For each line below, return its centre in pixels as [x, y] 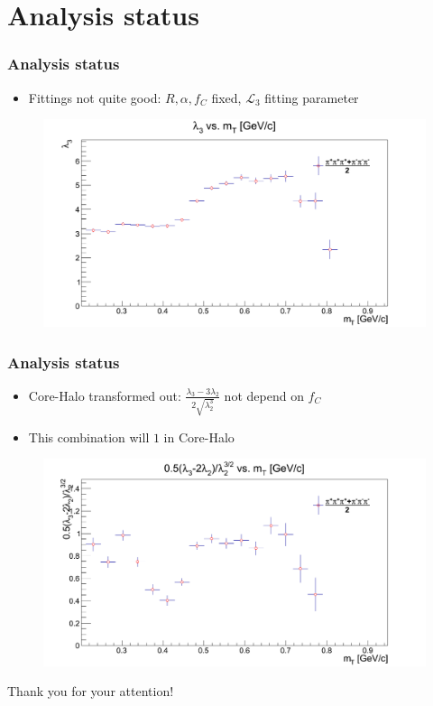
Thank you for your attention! [91, 691]
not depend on [264, 395]
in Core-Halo [199, 437]
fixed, [226, 97]
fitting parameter [312, 97]
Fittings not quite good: [95, 97]
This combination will [89, 437]
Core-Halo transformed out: [105, 395]
